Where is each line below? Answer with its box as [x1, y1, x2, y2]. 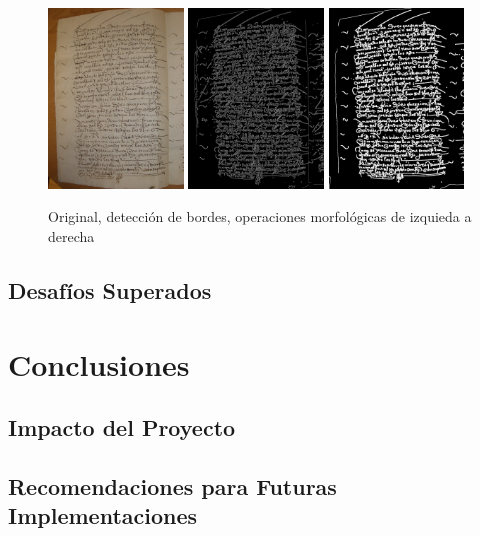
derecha [48, 226, 95, 247]
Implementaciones [8, 500, 198, 531]
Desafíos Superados [8, 275, 212, 306]
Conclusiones [8, 343, 190, 384]
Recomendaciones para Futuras [8, 471, 337, 501]
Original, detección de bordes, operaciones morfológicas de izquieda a [48, 206, 472, 227]
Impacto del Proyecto [8, 412, 236, 443]
